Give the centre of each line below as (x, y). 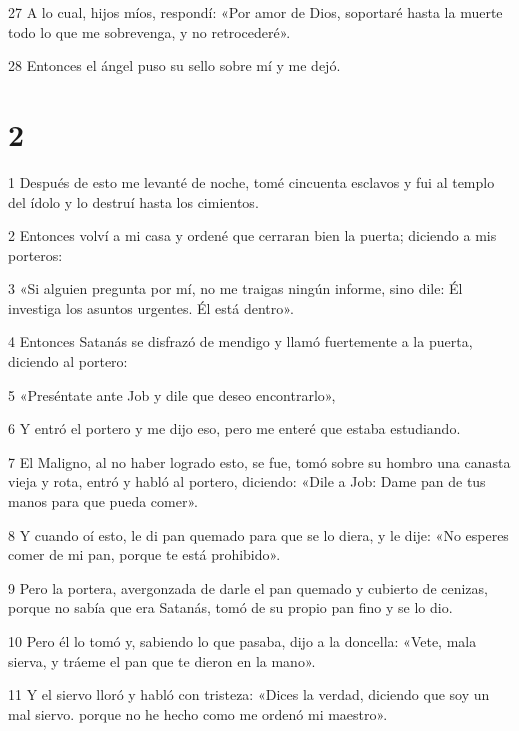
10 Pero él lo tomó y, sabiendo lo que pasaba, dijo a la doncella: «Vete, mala (242, 641)
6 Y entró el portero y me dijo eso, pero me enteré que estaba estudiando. (234, 428)
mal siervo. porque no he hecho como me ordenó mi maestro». (198, 713)
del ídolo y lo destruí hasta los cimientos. (133, 201)
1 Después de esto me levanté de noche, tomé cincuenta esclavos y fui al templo (251, 181)
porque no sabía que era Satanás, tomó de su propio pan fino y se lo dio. (230, 607)
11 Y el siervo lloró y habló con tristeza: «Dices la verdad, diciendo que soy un (249, 694)
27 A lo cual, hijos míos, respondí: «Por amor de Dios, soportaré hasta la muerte (255, 12)
